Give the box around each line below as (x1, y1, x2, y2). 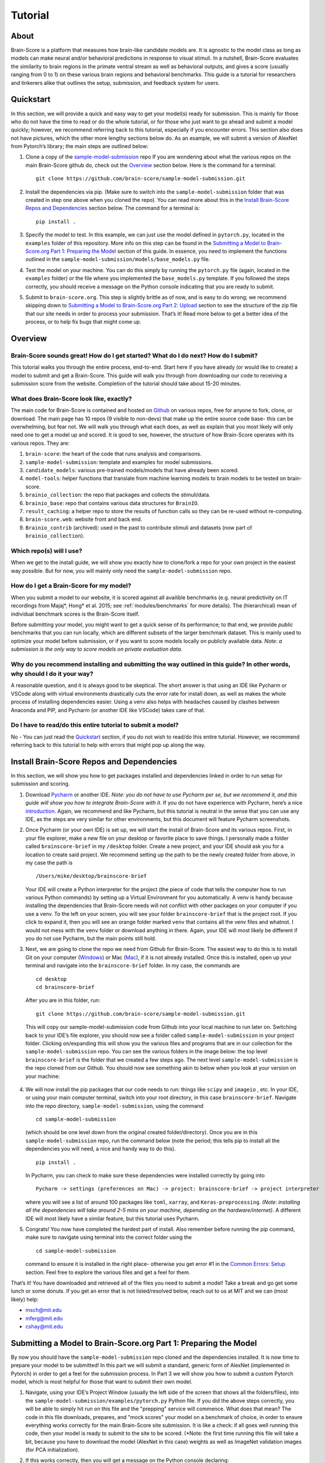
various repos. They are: (11, 439, 70, 447)
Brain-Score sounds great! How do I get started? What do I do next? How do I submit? (11, 351, 258, 359)
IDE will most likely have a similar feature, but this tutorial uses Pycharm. (25, 1215, 200, 1222)
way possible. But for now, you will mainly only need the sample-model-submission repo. (11, 567, 232, 574)
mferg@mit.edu (25, 1314, 63, 1322)
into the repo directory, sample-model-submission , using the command (25, 1102, 204, 1109)
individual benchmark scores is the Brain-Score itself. (11, 610, 140, 617)
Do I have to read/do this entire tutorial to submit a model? (11, 721, 179, 729)
